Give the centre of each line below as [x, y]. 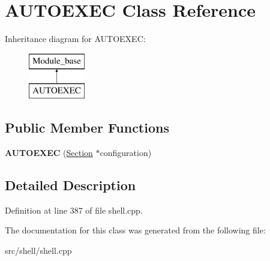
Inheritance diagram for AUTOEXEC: [75, 39]
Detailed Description [70, 185]
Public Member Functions [87, 127]
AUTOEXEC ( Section [49, 153]
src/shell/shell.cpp [38, 250]
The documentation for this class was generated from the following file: [135, 230]
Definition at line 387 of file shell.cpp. [74, 210]
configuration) [126, 153]
